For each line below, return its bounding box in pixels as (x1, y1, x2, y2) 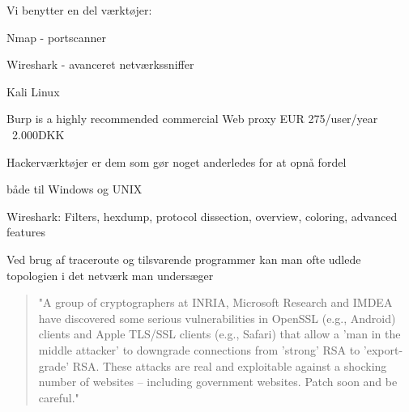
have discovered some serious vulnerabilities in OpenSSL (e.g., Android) (38, 309, 396, 326)
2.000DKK (11, 125, 65, 142)
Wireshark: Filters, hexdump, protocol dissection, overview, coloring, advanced (6, 207, 398, 224)
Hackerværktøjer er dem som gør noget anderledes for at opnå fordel (6, 153, 347, 170)
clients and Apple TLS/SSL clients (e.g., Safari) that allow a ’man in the (38, 325, 401, 342)
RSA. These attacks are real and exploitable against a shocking (72, 357, 387, 374)
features (6, 223, 45, 240)
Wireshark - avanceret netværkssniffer (6, 56, 194, 73)
